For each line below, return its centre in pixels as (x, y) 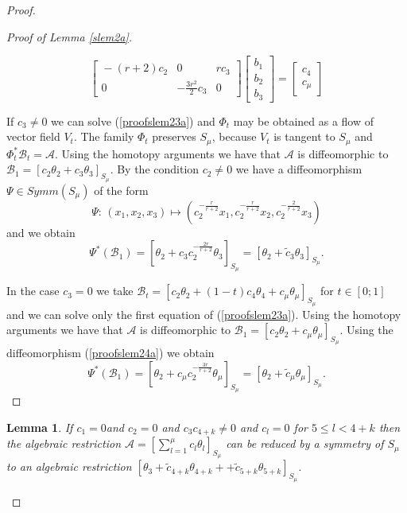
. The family (104, 136)
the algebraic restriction (64, 443)
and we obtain (41, 232)
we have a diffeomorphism (299, 169)
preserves (174, 136)
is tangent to (304, 136)
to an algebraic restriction (69, 466)
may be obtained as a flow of (304, 120)
